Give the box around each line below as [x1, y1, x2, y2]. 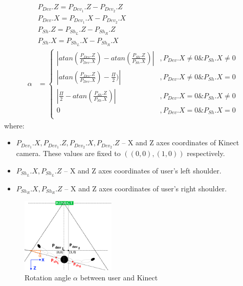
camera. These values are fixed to [16, 148, 121, 159]
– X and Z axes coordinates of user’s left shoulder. [64, 165, 222, 175]
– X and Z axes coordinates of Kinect [122, 137, 239, 148]
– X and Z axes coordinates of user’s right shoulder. [64, 183, 227, 193]
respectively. [187, 148, 225, 159]
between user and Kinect [80, 272, 158, 282]
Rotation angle [25, 272, 71, 282]
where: [4, 120, 25, 130]
